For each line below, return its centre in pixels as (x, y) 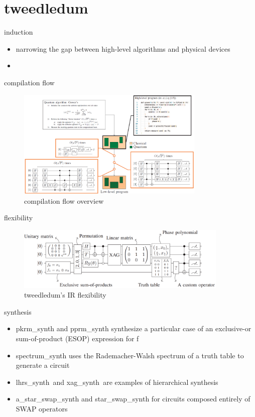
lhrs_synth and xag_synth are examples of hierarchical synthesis (117, 382)
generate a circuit (43, 365)
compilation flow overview (64, 200)
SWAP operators (42, 408)
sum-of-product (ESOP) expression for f (77, 338)
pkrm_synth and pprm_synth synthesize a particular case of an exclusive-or (134, 328)
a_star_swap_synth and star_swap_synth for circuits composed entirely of (133, 399)
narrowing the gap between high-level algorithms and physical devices (123, 48)
